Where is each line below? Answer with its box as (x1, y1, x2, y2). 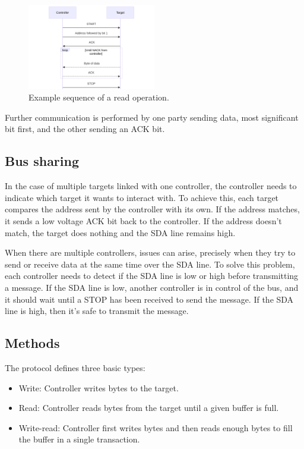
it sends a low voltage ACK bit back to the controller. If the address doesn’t (5, 214, 282, 227)
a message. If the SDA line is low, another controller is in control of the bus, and (5, 281, 299, 293)
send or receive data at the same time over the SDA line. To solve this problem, (5, 258, 295, 270)
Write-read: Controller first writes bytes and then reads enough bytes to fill (18, 421, 293, 434)
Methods (5, 334, 60, 352)
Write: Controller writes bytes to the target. (18, 381, 179, 394)
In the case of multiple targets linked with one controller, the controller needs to (5, 180, 297, 192)
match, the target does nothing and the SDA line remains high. (5, 226, 236, 238)
